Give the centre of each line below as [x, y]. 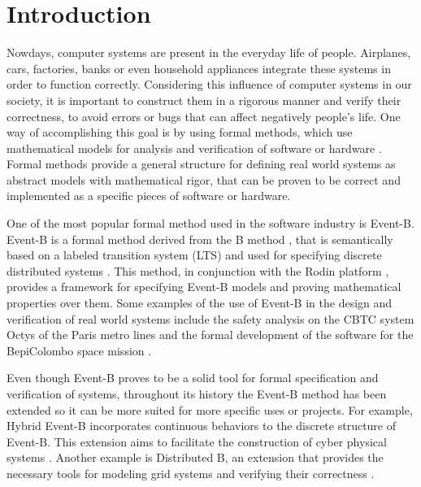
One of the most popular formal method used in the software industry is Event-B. [210, 223]
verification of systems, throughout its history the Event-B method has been [197, 394]
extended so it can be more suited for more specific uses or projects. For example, [210, 409]
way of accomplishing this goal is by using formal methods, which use [180, 132]
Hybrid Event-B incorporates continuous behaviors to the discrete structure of [202, 426]
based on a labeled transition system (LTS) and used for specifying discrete [194, 255]
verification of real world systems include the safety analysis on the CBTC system [210, 318]
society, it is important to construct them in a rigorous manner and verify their [204, 100]
